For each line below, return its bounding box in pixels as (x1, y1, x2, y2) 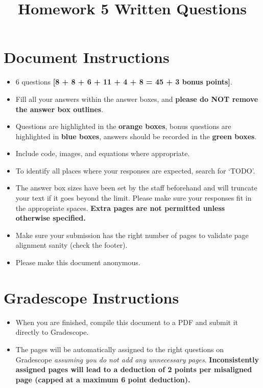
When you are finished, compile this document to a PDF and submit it (15, 316, 238, 327)
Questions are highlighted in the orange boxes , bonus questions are (15, 121, 231, 132)
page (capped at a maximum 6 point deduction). (15, 374, 190, 384)
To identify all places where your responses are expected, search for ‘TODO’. (15, 165, 255, 176)
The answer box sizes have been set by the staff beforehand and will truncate (15, 182, 257, 193)
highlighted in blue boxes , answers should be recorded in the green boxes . (15, 131, 257, 141)
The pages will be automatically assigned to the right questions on (15, 343, 224, 354)
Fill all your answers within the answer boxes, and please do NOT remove (15, 93, 258, 104)
